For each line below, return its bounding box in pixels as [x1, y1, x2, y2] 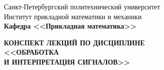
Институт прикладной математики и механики [4, 11, 142, 21]
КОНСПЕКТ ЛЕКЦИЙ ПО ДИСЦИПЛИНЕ [4, 37, 145, 47]
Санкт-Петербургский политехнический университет [4, 1, 161, 11]
